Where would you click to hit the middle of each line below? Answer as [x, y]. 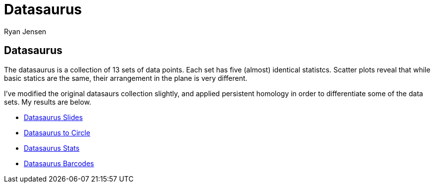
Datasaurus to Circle [57, 132]
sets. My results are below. [48, 102]
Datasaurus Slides [53, 117]
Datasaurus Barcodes [59, 163]
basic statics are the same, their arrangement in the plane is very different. [126, 78]
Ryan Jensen [25, 31]
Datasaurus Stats [52, 148]
